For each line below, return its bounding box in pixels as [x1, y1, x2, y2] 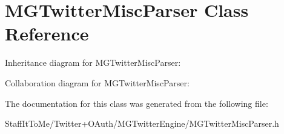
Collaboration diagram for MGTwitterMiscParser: [5, 76, 190, 89]
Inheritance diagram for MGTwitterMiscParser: [5, 56, 181, 69]
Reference [5, 21, 89, 46]
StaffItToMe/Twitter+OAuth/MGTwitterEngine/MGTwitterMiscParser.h [5, 117, 279, 130]
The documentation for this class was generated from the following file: [5, 97, 268, 109]
